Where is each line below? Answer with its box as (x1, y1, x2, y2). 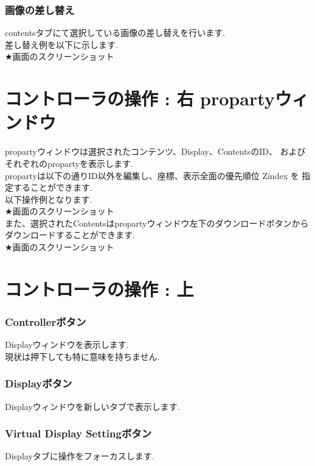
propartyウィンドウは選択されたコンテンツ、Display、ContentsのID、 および (5, 145, 306, 158)
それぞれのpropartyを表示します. (5, 157, 133, 169)
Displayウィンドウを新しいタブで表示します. (5, 400, 180, 412)
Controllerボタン (5, 314, 86, 329)
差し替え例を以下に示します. (5, 38, 118, 51)
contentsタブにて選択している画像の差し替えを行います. (5, 26, 226, 39)
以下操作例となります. (5, 192, 92, 205)
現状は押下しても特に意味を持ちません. (5, 350, 160, 362)
